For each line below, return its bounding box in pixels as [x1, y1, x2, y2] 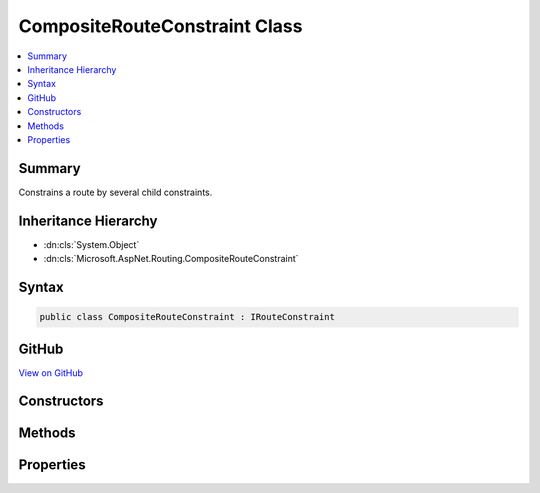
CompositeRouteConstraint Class [18, 15, 303, 37]
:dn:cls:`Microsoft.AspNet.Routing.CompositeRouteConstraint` [43, 253, 299, 265]
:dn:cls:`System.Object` [43, 238, 140, 250]
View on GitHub [18, 366, 84, 379]
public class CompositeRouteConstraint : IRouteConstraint [39, 311, 335, 323]
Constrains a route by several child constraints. [18, 186, 213, 198]
